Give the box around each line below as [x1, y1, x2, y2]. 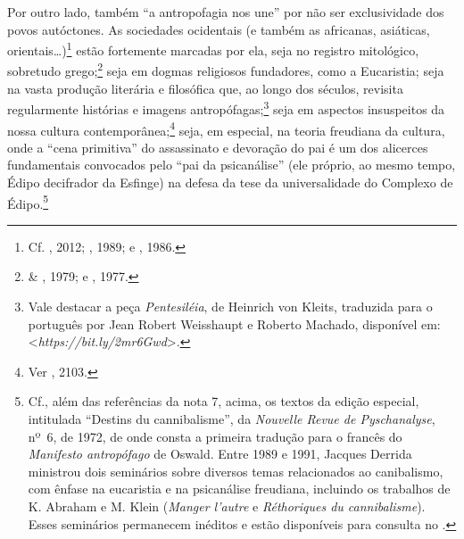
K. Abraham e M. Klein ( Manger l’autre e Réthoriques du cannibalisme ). [28, 496, 426, 515]
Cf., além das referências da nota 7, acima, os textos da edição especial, [28, 392, 419, 410]
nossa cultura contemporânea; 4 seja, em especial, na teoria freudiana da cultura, [7, 118, 445, 139]
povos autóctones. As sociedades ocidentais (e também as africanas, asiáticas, [7, 20, 430, 38]
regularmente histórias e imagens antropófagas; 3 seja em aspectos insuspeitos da [7, 97, 445, 118]
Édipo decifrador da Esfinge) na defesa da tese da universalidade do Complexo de [7, 172, 453, 191]
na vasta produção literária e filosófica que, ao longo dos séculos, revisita [7, 79, 403, 97]
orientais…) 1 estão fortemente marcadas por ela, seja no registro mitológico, [7, 38, 419, 59]
